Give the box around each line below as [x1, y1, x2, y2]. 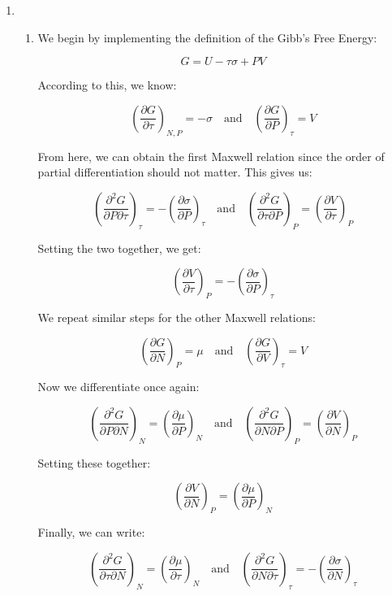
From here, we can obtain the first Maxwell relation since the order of [37, 147, 385, 164]
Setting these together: [37, 454, 151, 471]
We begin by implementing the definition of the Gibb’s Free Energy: [37, 28, 377, 46]
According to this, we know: [37, 76, 177, 94]
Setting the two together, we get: [37, 239, 201, 256]
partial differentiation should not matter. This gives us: [37, 163, 312, 181]
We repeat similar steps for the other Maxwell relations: [37, 308, 316, 325]
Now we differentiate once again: [37, 378, 200, 395]
